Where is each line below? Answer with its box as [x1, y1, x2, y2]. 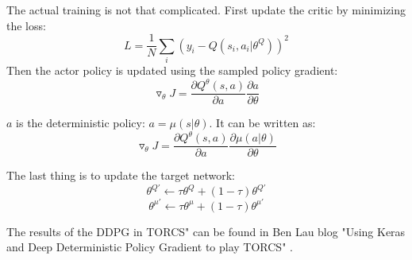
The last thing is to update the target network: [6, 167, 236, 184]
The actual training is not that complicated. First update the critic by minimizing [6, 2, 406, 17]
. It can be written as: [209, 114, 316, 131]
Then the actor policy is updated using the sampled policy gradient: [6, 61, 338, 78]
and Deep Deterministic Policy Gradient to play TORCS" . [6, 239, 293, 255]
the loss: [6, 17, 46, 33]
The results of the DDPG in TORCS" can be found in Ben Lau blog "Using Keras [6, 223, 406, 239]
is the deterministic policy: [16, 114, 145, 131]
